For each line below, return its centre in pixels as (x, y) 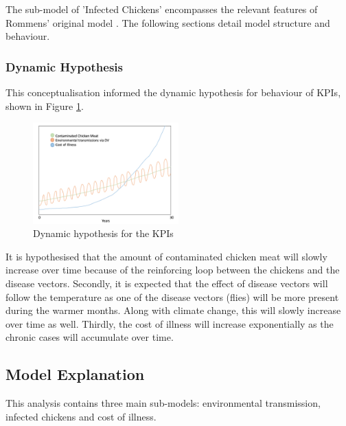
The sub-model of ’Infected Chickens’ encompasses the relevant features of (162, 9)
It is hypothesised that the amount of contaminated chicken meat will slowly (166, 256)
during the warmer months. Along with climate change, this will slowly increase (173, 310)
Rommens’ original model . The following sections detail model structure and (168, 22)
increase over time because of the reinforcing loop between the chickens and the (173, 270)
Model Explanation (75, 374)
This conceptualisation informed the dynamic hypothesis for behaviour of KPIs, (173, 92)
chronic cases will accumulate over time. (90, 337)
